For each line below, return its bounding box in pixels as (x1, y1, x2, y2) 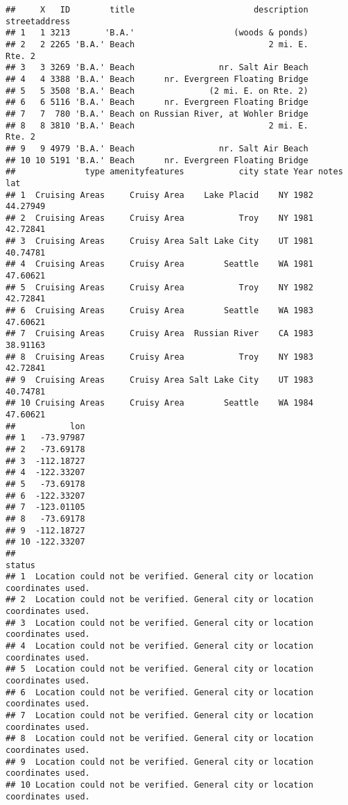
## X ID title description (6, 5, 308, 15)
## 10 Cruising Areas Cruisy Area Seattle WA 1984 (6, 398, 313, 408)
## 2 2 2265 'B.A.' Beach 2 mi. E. (6, 39, 308, 49)
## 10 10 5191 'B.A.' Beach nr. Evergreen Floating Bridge (6, 155, 308, 165)
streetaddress (6, 16, 71, 26)
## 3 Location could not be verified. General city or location (6, 617, 313, 628)
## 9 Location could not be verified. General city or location (6, 756, 313, 767)
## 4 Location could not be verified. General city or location (6, 641, 313, 652)
